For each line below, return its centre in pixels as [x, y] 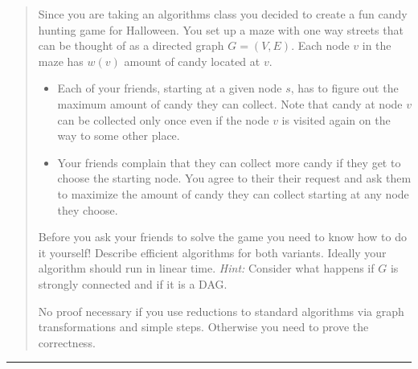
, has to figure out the [344, 88]
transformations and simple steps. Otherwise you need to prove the [203, 327]
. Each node [320, 45]
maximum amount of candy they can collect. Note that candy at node [230, 103]
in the [377, 45]
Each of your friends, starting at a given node [170, 88]
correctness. [67, 342]
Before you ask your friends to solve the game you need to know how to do [223, 237]
